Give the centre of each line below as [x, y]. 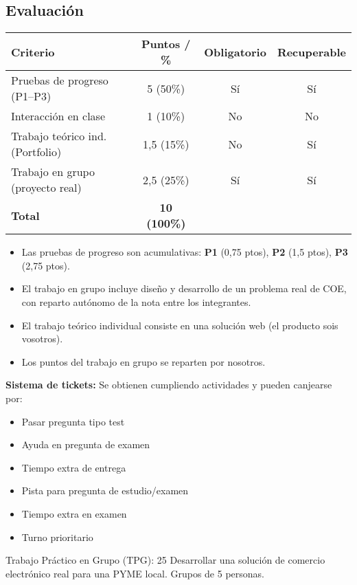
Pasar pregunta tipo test [73, 421]
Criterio [33, 52]
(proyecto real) [46, 188]
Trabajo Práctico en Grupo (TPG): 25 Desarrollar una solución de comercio [165, 560]
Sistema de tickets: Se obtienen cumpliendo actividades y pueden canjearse [169, 385]
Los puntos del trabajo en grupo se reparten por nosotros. [143, 361]
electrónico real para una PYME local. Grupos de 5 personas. [135, 573]
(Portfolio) [36, 152]
